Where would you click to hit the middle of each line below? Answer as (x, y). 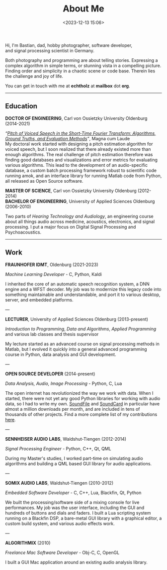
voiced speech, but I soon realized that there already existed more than (78, 149)
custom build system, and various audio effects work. (60, 523)
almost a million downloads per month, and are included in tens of (73, 409)
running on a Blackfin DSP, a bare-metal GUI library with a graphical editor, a (83, 518)
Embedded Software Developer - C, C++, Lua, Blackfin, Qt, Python (73, 493)
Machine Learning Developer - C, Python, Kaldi (53, 274)
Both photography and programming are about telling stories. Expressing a (82, 60)
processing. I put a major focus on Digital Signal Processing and (71, 227)
